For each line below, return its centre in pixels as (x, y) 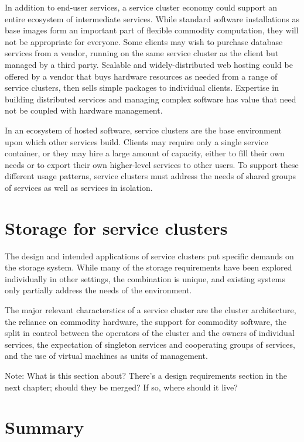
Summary (45, 427)
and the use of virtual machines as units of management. (106, 356)
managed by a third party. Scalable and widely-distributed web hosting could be (149, 64)
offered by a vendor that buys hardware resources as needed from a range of (141, 76)
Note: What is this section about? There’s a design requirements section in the (146, 375)
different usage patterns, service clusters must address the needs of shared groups (150, 176)
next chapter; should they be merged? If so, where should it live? (121, 387)
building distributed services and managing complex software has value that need (151, 99)
